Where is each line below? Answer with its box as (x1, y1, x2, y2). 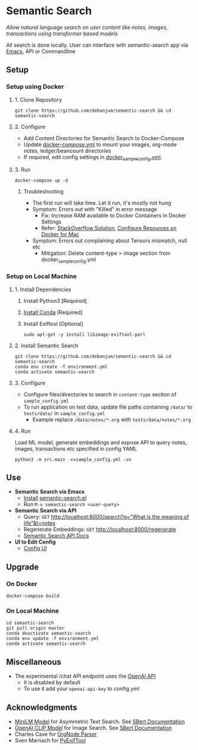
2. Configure (14, 123, 46, 130)
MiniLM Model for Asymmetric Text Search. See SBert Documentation (14, 717, 185, 725)
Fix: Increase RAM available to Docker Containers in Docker (41, 212, 187, 219)
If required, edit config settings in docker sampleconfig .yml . (23, 153, 163, 162)
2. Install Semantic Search (14, 342, 79, 349)
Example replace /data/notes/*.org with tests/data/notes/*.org (32, 416, 191, 423)
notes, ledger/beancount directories (23, 147, 111, 154)
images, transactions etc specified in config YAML (14, 445, 137, 452)
